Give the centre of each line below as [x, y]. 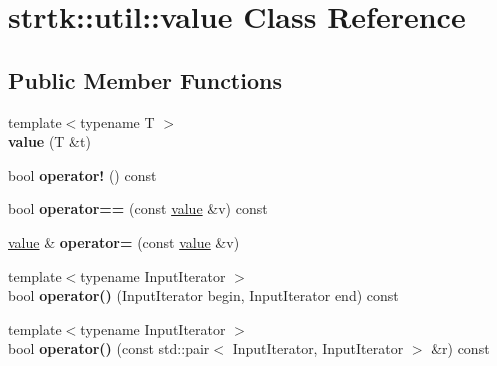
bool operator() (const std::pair [109, 348]
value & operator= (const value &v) [124, 241]
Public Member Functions [145, 79]
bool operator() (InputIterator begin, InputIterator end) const [203, 295]
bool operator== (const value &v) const [138, 208]
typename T [117, 121]
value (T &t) [49, 141]
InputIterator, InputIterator [318, 348]
